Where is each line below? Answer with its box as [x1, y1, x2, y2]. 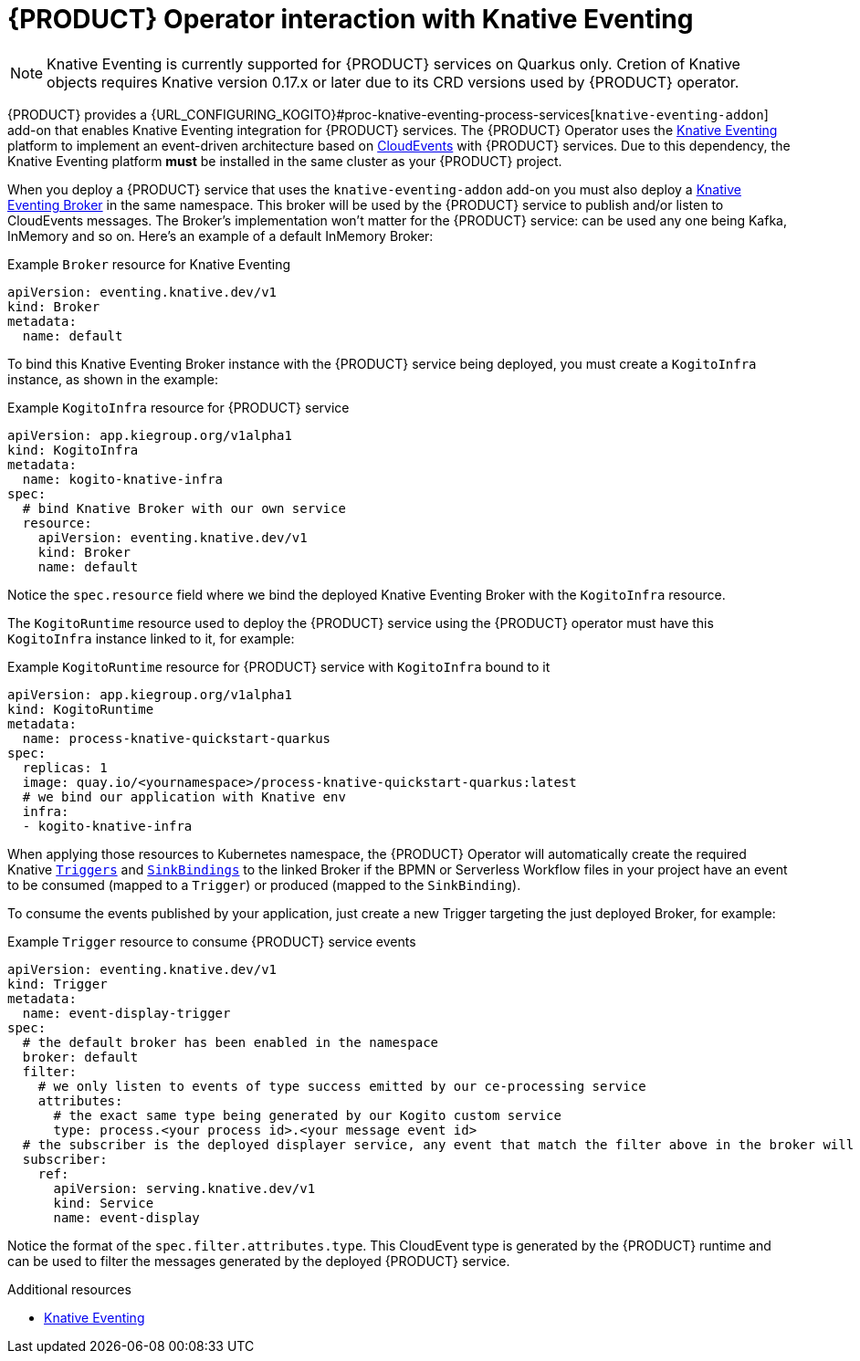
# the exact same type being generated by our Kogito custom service [53, 1107, 561, 1123]
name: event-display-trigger [22, 1005, 231, 1021]
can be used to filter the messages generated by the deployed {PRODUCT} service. [7, 1252, 510, 1269]
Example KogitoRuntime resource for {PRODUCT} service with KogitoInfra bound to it [7, 658, 551, 675]
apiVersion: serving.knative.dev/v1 [53, 1180, 316, 1196]
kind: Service [53, 1195, 154, 1210]
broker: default [22, 1049, 139, 1064]
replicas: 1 [22, 759, 108, 775]
